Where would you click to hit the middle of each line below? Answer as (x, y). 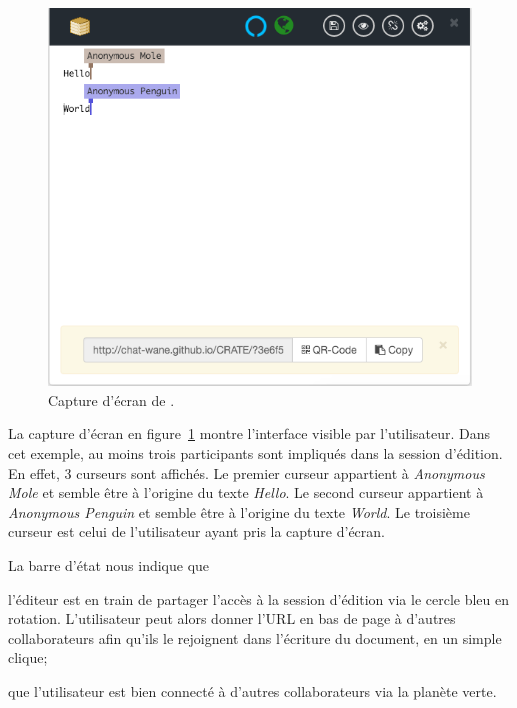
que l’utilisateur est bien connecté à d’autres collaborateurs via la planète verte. (252, 691)
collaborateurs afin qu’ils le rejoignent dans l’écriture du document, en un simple (255, 637)
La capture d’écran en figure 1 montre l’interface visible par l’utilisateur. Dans (249, 433)
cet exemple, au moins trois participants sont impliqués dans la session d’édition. (255, 453)
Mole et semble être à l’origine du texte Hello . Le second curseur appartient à (246, 492)
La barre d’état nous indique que (109, 565)
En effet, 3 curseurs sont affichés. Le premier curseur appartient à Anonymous (246, 472)
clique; (28, 657)
